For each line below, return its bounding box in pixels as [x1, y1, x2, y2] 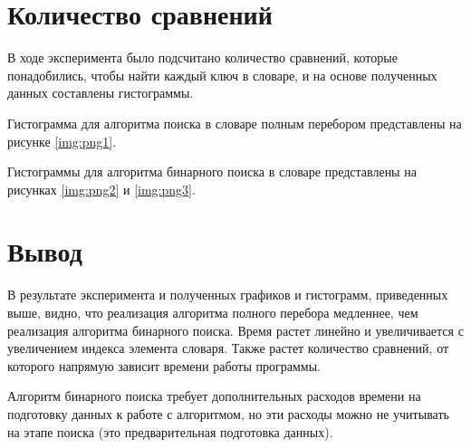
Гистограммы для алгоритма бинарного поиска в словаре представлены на [7, 162, 417, 181]
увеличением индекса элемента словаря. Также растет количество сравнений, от [7, 338, 449, 357]
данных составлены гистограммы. [7, 83, 194, 102]
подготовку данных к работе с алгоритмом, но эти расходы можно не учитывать [7, 404, 449, 423]
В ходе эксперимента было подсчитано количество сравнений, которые [7, 48, 398, 67]
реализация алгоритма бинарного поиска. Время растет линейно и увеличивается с [7, 320, 464, 339]
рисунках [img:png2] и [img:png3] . [7, 179, 196, 198]
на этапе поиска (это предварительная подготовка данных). [7, 422, 333, 441]
